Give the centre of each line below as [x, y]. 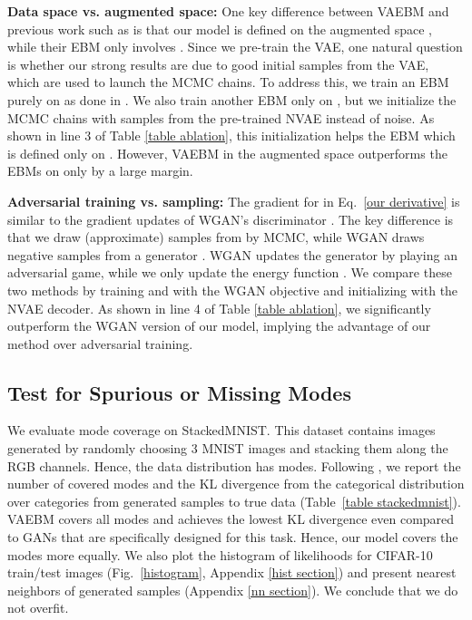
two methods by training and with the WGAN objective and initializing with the [233, 290]
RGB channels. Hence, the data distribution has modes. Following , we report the [234, 465]
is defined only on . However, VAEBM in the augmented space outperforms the [227, 153]
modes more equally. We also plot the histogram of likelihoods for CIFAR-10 [220, 554]
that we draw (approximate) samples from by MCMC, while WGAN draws [216, 237]
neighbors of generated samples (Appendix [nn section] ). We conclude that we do [233, 590]
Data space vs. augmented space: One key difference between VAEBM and [228, 11]
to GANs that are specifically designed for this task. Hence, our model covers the [233, 537]
